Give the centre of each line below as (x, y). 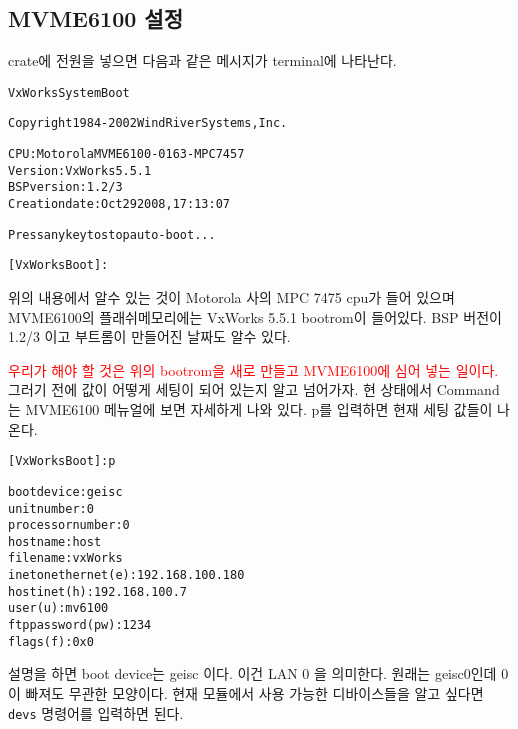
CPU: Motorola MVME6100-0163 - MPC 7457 (126, 154)
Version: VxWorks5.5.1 (80, 170)
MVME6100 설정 (95, 18)
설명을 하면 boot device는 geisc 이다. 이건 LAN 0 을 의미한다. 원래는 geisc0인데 (252, 673)
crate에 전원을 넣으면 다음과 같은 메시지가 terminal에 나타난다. (202, 60)
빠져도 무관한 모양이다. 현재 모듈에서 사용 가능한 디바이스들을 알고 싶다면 (254, 693)
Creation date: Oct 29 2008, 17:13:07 (119, 204)
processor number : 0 (69, 525)
